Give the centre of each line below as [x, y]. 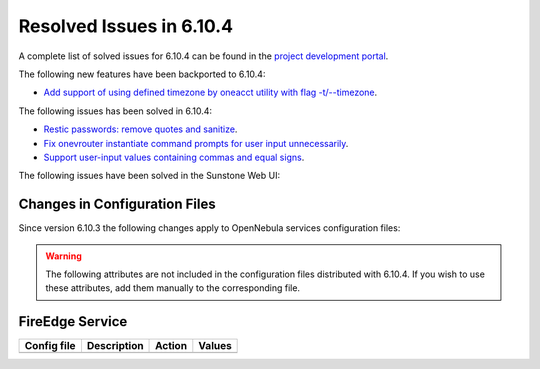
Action [171, 346]
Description [115, 346]
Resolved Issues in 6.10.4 [126, 26]
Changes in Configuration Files [117, 204]
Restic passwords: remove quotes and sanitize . [140, 129]
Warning [63, 256]
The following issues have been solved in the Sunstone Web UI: [149, 176]
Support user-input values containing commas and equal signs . [174, 157]
